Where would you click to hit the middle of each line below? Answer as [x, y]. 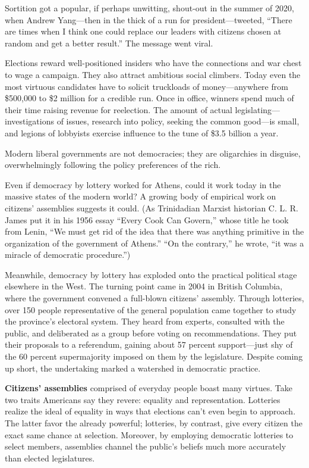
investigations [29, 121]
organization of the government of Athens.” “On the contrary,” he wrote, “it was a [154, 243]
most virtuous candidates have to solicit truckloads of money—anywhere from [146, 86]
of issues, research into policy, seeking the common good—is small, [178, 121]
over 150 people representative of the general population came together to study [151, 309]
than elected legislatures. [50, 458]
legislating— [258, 109]
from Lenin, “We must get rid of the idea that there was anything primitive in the [154, 231]
